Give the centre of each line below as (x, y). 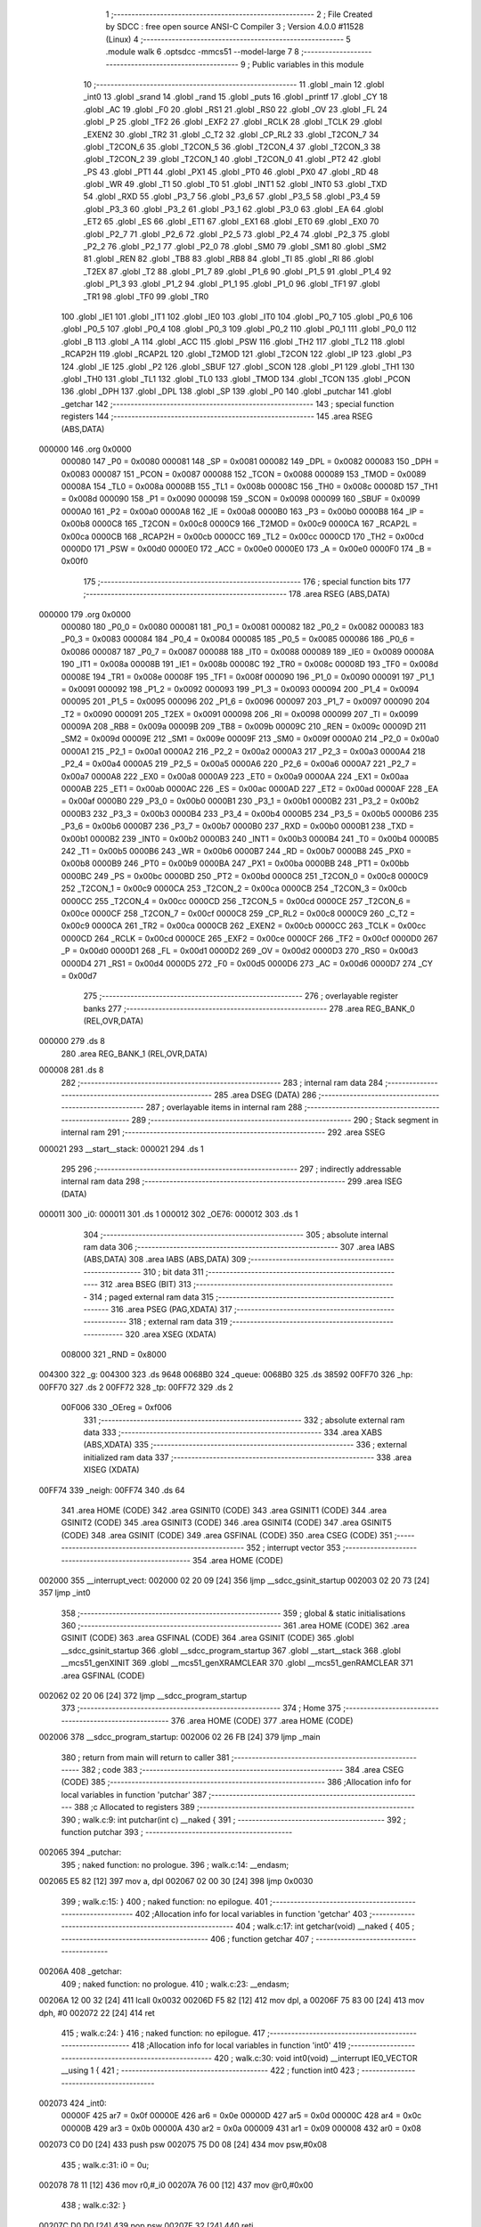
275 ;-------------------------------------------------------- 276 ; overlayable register (240, 996)
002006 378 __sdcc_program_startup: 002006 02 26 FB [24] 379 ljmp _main (179, 1737)
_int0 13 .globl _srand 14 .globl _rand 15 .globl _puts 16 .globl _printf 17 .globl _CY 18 (235, 97)
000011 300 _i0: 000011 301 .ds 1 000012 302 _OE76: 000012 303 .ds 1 (168, 1214)
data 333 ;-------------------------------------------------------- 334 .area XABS (233, 1432)
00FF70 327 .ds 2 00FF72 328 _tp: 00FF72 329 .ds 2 (136, 1387)
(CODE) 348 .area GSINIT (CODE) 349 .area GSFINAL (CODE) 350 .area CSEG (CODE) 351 (227, 1535)
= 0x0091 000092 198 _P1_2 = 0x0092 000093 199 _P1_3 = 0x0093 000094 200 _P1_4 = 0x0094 (240, 689)
